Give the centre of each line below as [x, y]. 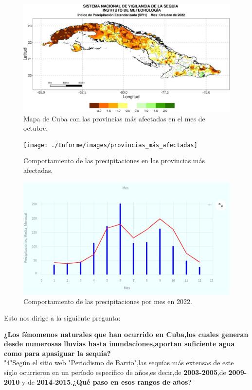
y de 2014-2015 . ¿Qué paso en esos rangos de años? [107, 382]
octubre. [36, 128]
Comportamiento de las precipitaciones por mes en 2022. [108, 301]
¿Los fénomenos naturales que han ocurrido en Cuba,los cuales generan [126, 334]
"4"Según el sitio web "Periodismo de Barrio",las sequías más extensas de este [119, 363]
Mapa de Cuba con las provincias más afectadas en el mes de [114, 118]
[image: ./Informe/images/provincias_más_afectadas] [110, 145]
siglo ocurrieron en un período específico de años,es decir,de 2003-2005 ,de [115, 372]
